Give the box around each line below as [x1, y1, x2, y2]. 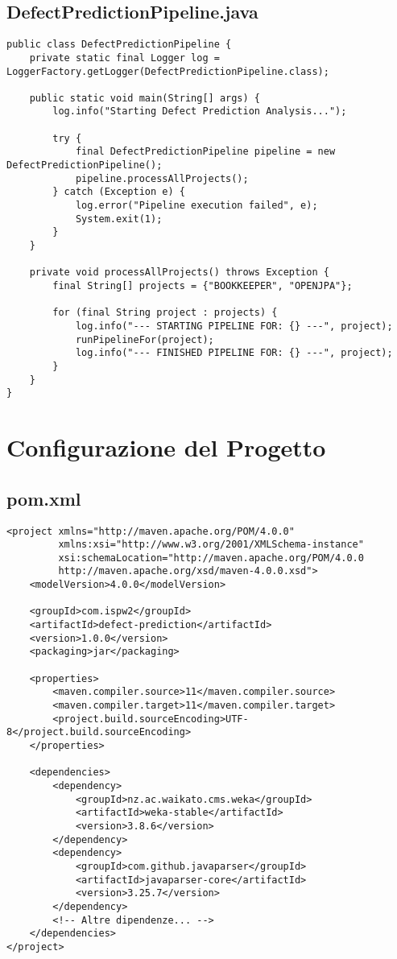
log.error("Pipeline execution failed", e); [75, 200, 318, 212]
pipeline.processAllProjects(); [75, 172, 249, 184]
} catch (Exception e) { [52, 186, 185, 198]
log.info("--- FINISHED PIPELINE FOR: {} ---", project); [75, 347, 393, 359]
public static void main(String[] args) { [29, 92, 260, 104]
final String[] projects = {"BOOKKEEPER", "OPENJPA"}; [52, 280, 353, 292]
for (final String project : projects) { [52, 307, 278, 319]
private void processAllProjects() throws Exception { [29, 267, 329, 279]
